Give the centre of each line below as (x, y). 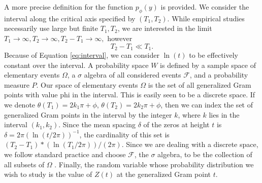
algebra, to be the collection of (205, 154)
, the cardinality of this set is (124, 134)
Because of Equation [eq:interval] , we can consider (82, 55)
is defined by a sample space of (208, 65)
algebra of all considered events (133, 75)
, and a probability (219, 75)
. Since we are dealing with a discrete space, (190, 144)
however (120, 38)
